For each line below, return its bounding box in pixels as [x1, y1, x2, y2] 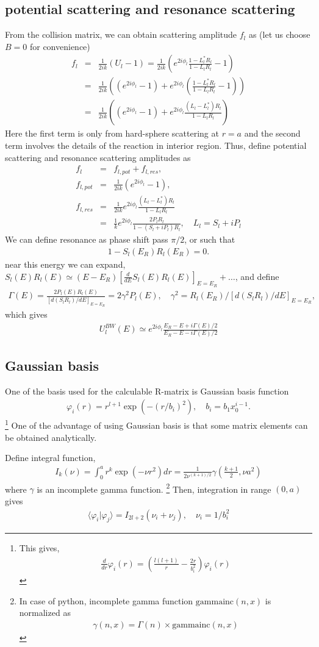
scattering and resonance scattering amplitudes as [5, 151, 191, 163]
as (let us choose [248, 28, 310, 41]
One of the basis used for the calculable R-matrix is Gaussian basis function [5, 384, 289, 397]
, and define [235, 270, 279, 282]
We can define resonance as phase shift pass [5, 233, 168, 246]
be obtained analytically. [5, 431, 97, 443]
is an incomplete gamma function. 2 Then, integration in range [37, 481, 271, 495]
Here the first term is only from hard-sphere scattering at [5, 127, 219, 140]
